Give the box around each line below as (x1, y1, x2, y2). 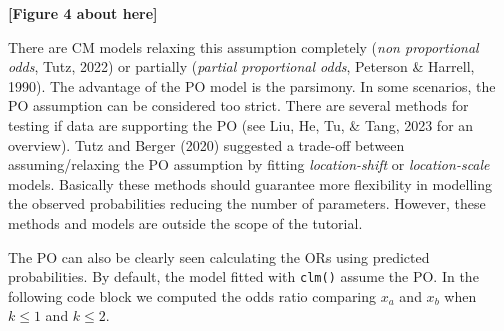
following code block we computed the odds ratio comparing (8, 285, 377, 306)
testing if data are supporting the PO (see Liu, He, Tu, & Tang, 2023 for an (8, 114, 474, 135)
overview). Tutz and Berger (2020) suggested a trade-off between (8, 134, 405, 155)
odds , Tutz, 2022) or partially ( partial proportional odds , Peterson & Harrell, (8, 56, 475, 77)
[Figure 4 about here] (8, 3, 158, 23)
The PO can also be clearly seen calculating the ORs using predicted (8, 246, 430, 267)
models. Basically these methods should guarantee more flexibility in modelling (8, 173, 493, 194)
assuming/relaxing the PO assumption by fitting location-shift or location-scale (8, 154, 490, 175)
